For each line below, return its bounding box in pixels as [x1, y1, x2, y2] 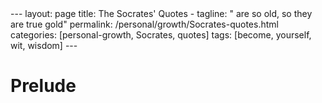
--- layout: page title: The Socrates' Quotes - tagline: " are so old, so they [10, 8, 313, 19]
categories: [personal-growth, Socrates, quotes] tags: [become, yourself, [10, 29, 312, 41]
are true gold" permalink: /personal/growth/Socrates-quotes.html [10, 18, 279, 30]
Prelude [10, 75, 77, 97]
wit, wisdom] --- [10, 40, 78, 51]
